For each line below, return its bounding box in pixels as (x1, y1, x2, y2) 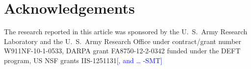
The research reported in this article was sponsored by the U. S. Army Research (4, 26, 248, 37)
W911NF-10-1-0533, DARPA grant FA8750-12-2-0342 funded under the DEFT (4, 46, 241, 56)
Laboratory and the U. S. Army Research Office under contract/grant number (4, 36, 242, 46)
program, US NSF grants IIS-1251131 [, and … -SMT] (4, 55, 163, 65)
